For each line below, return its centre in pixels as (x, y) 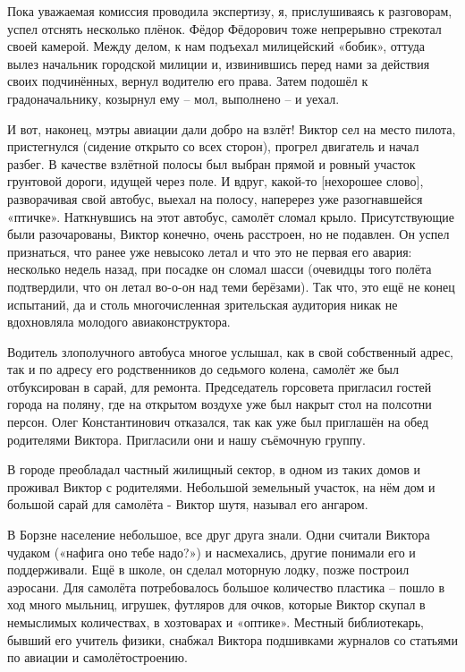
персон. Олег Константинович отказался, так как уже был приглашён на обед (218, 422)
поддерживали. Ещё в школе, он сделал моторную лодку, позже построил (208, 570)
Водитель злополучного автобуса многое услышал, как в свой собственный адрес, (231, 351)
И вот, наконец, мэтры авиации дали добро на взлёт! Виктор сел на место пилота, (232, 128)
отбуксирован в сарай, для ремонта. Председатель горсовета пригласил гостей (220, 386)
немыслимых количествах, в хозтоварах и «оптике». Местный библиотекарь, (216, 622)
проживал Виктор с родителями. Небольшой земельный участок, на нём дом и (221, 486)
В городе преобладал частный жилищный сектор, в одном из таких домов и (214, 469)
